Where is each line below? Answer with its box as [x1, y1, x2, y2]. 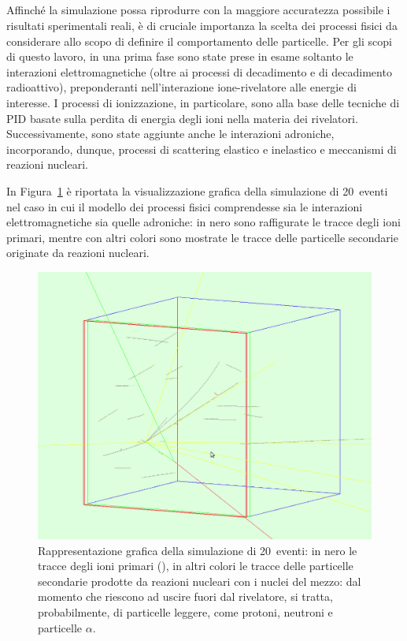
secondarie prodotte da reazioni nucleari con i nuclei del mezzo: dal [38, 572, 361, 589]
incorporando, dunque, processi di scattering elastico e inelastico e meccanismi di [6, 140, 397, 157]
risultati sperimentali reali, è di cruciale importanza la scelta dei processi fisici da [6, 17, 398, 33]
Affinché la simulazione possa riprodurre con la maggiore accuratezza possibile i [6, 2, 390, 18]
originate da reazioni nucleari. [6, 244, 150, 261]
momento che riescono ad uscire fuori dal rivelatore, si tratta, [38, 588, 333, 605]
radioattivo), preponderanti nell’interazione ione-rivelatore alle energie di [6, 79, 357, 95]
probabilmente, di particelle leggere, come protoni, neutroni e [38, 603, 333, 620]
